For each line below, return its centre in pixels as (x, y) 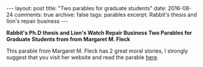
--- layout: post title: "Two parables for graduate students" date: (87, 8)
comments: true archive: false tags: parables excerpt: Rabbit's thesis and (106, 14)
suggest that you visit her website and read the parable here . (83, 57)
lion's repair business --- (37, 21)
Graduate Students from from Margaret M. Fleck (68, 39)
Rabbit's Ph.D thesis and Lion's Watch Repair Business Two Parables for (99, 33)
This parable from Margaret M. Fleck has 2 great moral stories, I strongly (97, 51)
